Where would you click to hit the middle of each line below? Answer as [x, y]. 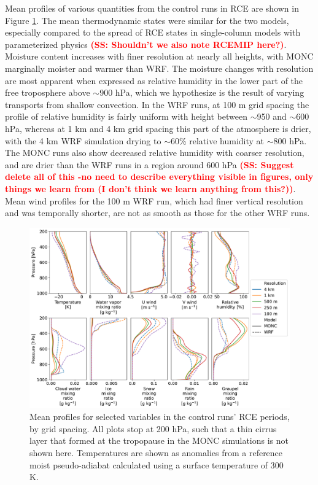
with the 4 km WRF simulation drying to [83, 140]
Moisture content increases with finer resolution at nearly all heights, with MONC [159, 56]
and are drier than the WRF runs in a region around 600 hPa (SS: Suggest [149, 164]
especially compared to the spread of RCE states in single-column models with [153, 32]
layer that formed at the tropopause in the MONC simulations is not [159, 440]
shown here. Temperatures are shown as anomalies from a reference [156, 453]
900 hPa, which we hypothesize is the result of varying [202, 92]
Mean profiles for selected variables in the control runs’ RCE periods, [160, 417]
